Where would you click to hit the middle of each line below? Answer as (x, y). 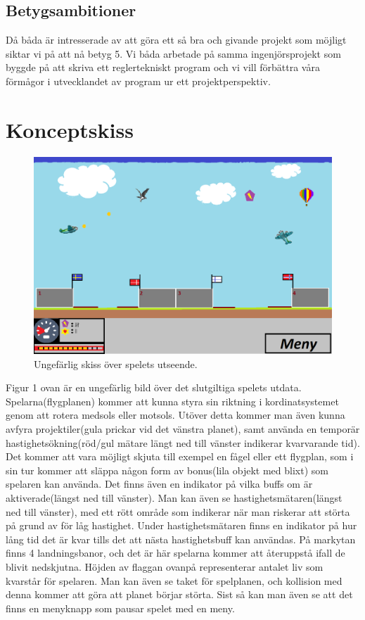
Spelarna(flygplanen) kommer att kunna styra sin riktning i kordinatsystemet (172, 401)
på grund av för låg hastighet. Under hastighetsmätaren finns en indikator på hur (181, 525)
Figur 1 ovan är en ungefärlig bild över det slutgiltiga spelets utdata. (154, 387)
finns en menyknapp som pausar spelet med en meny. (120, 608)
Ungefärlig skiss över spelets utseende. (116, 363)
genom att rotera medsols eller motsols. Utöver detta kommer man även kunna (175, 415)
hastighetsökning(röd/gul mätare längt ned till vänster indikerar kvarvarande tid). (183, 442)
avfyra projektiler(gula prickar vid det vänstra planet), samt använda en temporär (183, 428)
